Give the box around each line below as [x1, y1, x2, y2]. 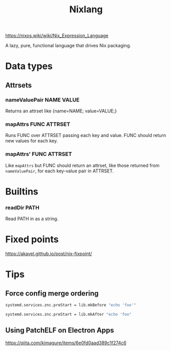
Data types [5, 61, 53, 72]
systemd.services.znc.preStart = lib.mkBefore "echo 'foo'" [5, 303, 137, 308]
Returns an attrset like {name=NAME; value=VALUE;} [5, 108, 117, 114]
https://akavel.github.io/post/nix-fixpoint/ [5, 250, 92, 257]
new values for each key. [5, 138, 58, 144]
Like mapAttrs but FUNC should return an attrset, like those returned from [5, 162, 160, 168]
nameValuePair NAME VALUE [5, 96, 80, 103]
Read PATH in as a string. [5, 216, 59, 222]
